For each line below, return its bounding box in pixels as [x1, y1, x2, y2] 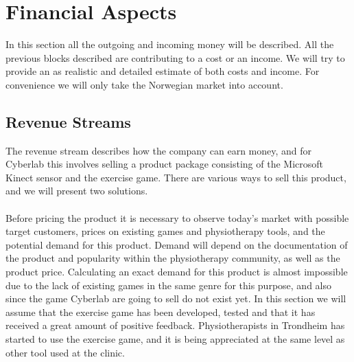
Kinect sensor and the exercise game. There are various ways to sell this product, [5, 170, 346, 184]
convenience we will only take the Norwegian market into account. [5, 77, 283, 91]
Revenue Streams [5, 111, 131, 132]
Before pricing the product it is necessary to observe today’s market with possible [5, 210, 349, 225]
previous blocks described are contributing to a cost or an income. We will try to [5, 50, 345, 65]
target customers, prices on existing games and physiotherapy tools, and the [5, 224, 325, 238]
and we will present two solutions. [5, 183, 148, 198]
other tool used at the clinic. [5, 345, 125, 359]
